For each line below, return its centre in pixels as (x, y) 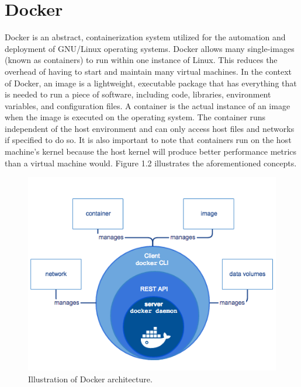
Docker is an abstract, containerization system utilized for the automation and (145, 37)
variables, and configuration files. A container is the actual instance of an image (148, 105)
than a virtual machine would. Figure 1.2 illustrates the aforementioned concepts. (151, 163)
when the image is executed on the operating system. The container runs (135, 117)
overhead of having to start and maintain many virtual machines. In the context (148, 71)
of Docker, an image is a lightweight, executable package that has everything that (151, 83)
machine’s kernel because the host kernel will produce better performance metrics (151, 151)
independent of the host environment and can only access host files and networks (150, 128)
